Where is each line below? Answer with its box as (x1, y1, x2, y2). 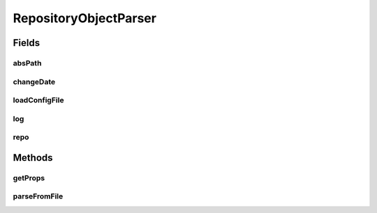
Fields (13, 37, 40, 49)
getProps (13, 173, 45, 182)
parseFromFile (13, 191, 64, 201)
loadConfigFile (13, 95, 64, 105)
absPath (13, 58, 42, 68)
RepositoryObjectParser (13, 10, 157, 26)
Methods (13, 152, 53, 164)
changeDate (13, 77, 56, 86)
